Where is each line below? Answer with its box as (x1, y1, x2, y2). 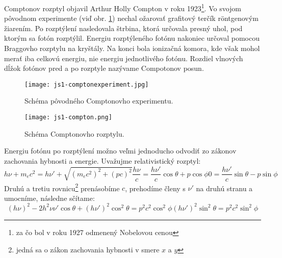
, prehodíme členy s (125, 183, 186, 193)
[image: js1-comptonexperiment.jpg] (24, 81, 149, 88)
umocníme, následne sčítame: (4, 192, 95, 203)
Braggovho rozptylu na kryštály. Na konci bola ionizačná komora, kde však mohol (4, 43, 260, 54)
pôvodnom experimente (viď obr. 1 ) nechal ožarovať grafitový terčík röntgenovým (4, 13, 259, 23)
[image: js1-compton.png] (24, 114, 112, 121)
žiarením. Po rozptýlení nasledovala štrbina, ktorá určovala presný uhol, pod (4, 22, 243, 33)
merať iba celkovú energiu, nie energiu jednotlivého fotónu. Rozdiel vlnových (4, 53, 243, 63)
